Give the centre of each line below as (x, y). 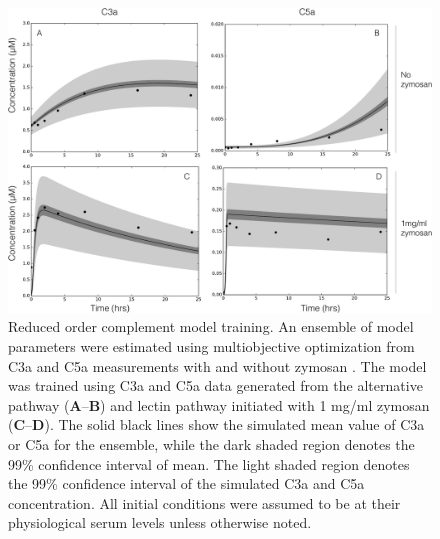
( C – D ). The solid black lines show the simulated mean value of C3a (216, 424)
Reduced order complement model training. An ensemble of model (211, 326)
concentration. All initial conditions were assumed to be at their (204, 502)
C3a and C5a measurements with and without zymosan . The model (217, 365)
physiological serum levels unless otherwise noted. (160, 522)
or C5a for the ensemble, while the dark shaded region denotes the (211, 443)
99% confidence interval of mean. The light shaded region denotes (209, 463)
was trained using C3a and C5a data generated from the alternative (215, 385)
